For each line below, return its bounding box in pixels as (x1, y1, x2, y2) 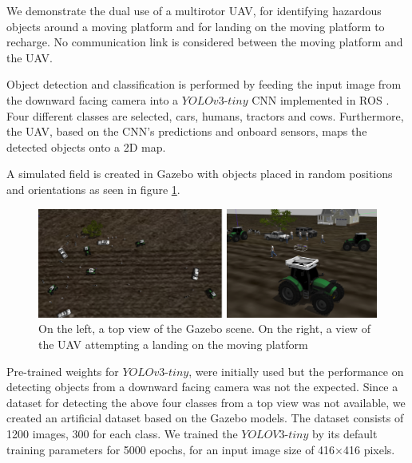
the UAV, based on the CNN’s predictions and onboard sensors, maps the (6, 123, 367, 140)
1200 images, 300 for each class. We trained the (6, 425, 238, 441)
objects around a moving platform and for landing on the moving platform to (6, 18, 385, 34)
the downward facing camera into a (6, 91, 179, 108)
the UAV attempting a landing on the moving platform (38, 335, 308, 352)
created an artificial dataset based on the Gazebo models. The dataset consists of (6, 410, 404, 426)
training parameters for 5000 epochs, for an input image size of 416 (6, 441, 335, 457)
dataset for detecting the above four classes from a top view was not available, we (6, 394, 406, 410)
